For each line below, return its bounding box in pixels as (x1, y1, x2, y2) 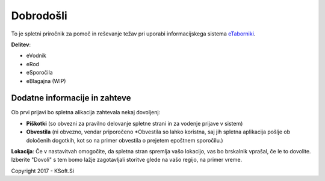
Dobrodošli (11, 9, 67, 22)
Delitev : (11, 41, 31, 48)
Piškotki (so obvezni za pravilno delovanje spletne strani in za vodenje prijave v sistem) (26, 120, 243, 127)
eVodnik (26, 52, 46, 60)
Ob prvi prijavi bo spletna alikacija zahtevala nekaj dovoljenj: (11, 109, 161, 116)
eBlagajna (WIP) (26, 77, 66, 84)
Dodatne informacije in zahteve (11, 93, 131, 103)
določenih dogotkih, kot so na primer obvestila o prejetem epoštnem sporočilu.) (26, 137, 223, 144)
